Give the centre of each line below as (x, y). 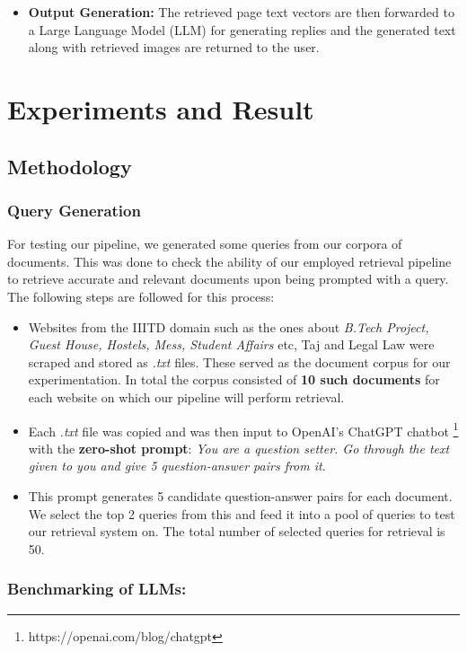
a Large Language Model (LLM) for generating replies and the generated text (242, 29)
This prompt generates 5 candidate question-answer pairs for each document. (240, 495)
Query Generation (74, 210)
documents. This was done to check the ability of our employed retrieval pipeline (229, 261)
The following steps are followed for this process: (141, 296)
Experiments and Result (161, 108)
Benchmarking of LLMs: (97, 589)
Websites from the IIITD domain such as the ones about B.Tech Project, (229, 326)
